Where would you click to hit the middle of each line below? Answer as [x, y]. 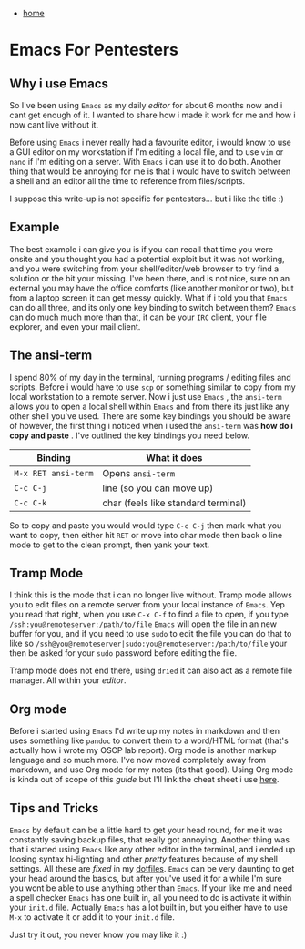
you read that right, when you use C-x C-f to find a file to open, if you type [149, 615]
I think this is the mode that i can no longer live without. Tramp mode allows [151, 595]
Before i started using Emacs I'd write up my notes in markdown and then [145, 731]
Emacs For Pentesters [94, 50]
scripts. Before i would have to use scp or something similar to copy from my [152, 387]
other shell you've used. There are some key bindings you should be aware [150, 416]
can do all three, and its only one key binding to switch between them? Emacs [153, 307]
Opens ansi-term [139, 473]
